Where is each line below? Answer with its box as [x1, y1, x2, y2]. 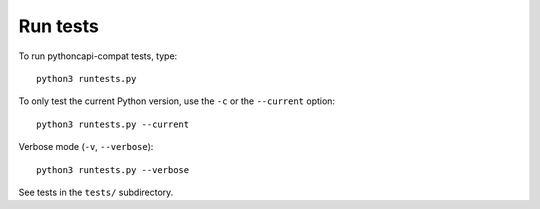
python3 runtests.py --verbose [36, 164, 190, 175]
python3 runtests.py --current [36, 118, 190, 130]
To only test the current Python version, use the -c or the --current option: [18, 95, 335, 107]
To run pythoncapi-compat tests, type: [18, 50, 178, 62]
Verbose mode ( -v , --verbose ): [18, 141, 154, 153]
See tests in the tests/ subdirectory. [18, 186, 174, 198]
